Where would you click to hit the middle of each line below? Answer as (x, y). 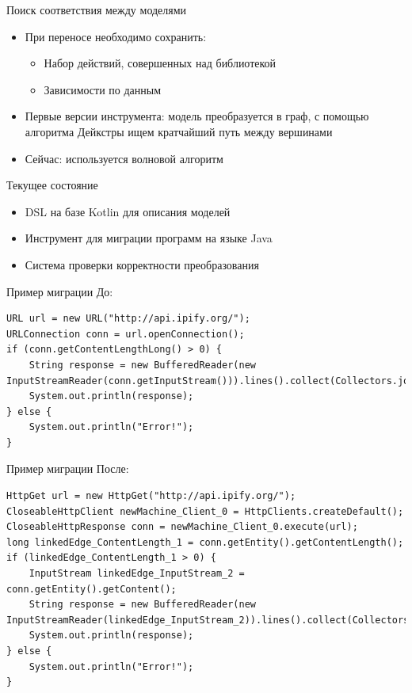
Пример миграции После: (68, 468)
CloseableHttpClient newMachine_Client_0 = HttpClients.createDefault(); (205, 511)
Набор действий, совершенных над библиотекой (160, 63)
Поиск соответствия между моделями (97, 10)
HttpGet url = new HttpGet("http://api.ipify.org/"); (151, 496)
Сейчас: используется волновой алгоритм (124, 158)
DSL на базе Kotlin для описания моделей (128, 211)
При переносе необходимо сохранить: (116, 36)
